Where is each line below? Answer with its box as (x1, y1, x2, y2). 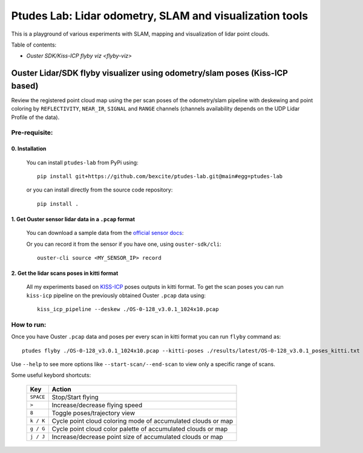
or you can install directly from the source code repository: (26, 186, 173, 193)
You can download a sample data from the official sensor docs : (26, 230, 184, 237)
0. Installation (11, 145, 47, 152)
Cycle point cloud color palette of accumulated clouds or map (51, 425, 228, 433)
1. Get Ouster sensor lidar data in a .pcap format (11, 215, 136, 223)
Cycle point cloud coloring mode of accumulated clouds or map (51, 417, 234, 425)
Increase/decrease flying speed (51, 400, 142, 409)
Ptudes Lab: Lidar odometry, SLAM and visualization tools (11, 9, 309, 22)
